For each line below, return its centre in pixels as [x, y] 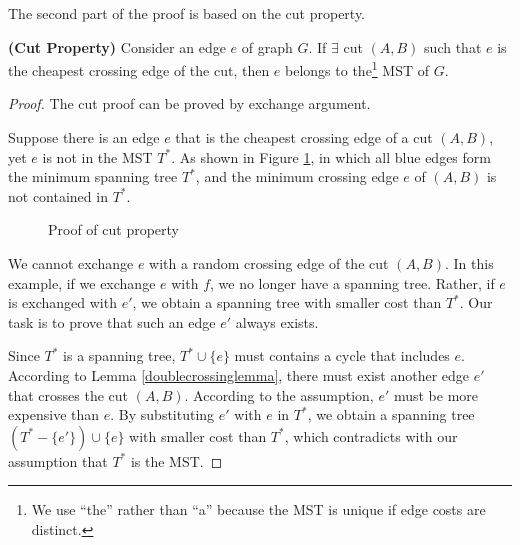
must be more [436, 394]
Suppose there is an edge [84, 137]
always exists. [277, 321]
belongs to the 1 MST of [357, 68]
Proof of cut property [114, 229]
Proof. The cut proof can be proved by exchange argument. [189, 103]
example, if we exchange [82, 282]
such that [453, 46]
